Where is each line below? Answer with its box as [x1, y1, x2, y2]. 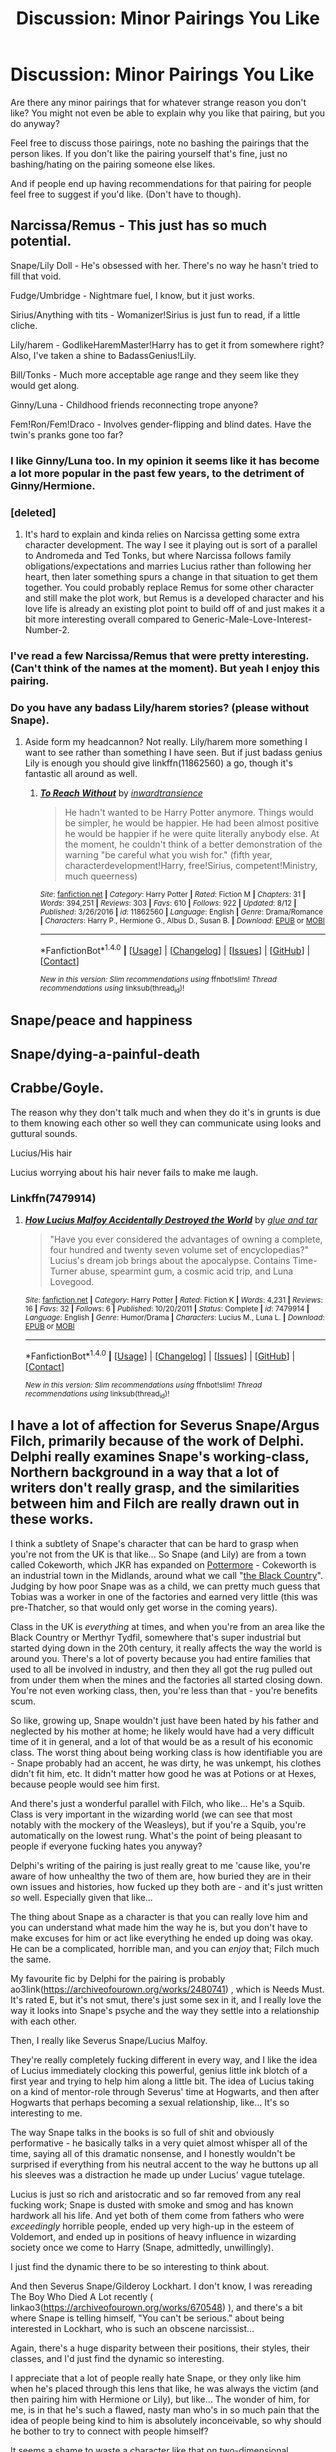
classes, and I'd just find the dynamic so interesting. [10, 2352, 225, 2364]
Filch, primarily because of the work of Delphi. [10, 1433, 305, 1450]
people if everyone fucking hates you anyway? [10, 1840, 203, 1852]
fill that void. [10, 270, 62, 282]
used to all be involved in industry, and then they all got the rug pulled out [10, 1663, 313, 1675]
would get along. [10, 379, 80, 391]
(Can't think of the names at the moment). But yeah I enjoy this [10, 661, 320, 675]
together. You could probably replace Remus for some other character [24, 581, 315, 593]
